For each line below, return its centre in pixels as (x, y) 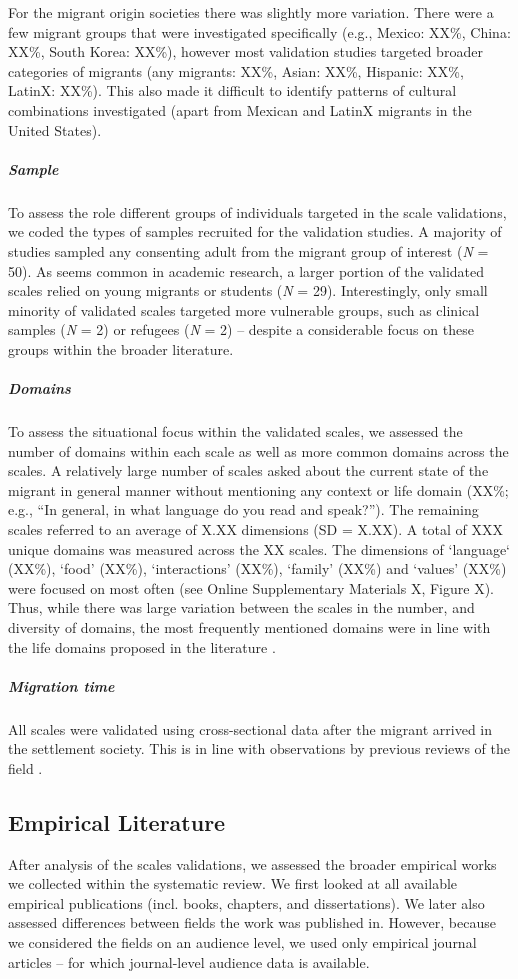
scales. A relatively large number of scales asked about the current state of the (248, 470)
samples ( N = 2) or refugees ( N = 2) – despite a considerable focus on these (241, 329)
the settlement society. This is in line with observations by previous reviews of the (259, 748)
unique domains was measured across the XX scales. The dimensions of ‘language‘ (259, 548)
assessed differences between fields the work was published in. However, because (252, 922)
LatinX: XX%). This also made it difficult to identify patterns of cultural (232, 90)
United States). (55, 129)
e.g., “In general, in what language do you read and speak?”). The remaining (243, 509)
